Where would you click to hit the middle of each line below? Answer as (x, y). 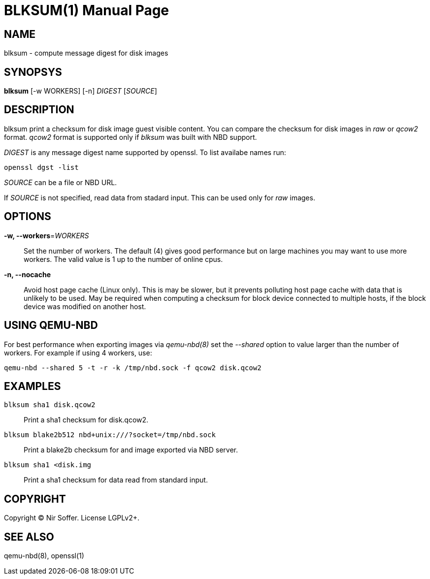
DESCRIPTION (39, 110)
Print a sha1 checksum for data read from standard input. (116, 480)
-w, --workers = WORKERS (47, 235)
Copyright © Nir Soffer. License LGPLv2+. (72, 518)
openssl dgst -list (41, 167)
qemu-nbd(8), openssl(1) (44, 556)
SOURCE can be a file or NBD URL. (61, 182)
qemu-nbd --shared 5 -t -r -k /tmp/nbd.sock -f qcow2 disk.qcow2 (133, 368)
